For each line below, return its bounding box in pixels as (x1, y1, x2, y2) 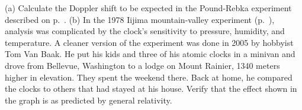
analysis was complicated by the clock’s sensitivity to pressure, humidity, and (5, 25, 285, 37)
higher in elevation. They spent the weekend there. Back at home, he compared (5, 71, 293, 83)
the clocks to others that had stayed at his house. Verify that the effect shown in (5, 82, 297, 95)
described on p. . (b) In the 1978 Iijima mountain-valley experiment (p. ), (5, 13, 275, 25)
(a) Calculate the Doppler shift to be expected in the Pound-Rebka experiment (5, 2, 292, 14)
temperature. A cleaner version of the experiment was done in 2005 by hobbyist (5, 36, 294, 48)
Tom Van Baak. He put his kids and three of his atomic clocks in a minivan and (5, 48, 295, 60)
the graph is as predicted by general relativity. (5, 94, 172, 106)
